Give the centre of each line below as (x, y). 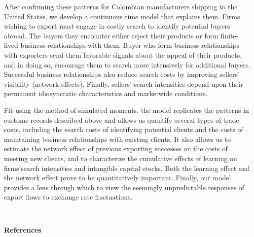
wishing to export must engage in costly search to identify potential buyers (117, 26)
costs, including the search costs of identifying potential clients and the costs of (124, 129)
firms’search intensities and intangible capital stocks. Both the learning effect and (127, 168)
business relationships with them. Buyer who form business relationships (130, 45)
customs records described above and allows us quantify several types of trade (122, 119)
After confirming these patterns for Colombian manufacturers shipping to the (121, 6)
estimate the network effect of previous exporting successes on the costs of (116, 149)
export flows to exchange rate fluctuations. (68, 197)
